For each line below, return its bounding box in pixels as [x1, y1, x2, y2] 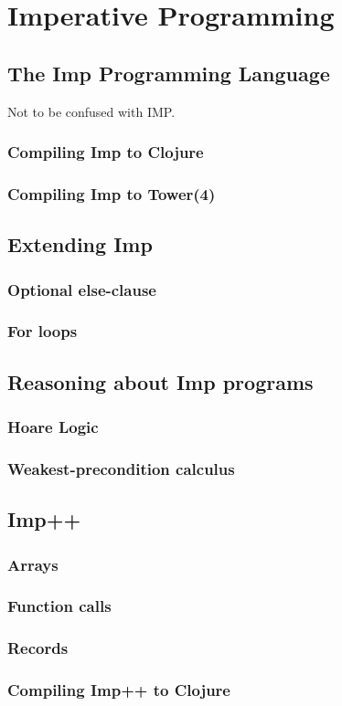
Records [7, 637, 69, 659]
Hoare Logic [7, 416, 99, 438]
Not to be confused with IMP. [7, 101, 176, 121]
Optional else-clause [7, 278, 156, 300]
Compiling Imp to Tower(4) [7, 182, 216, 205]
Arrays [7, 553, 59, 575]
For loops [7, 320, 78, 342]
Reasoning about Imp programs [7, 367, 314, 395]
